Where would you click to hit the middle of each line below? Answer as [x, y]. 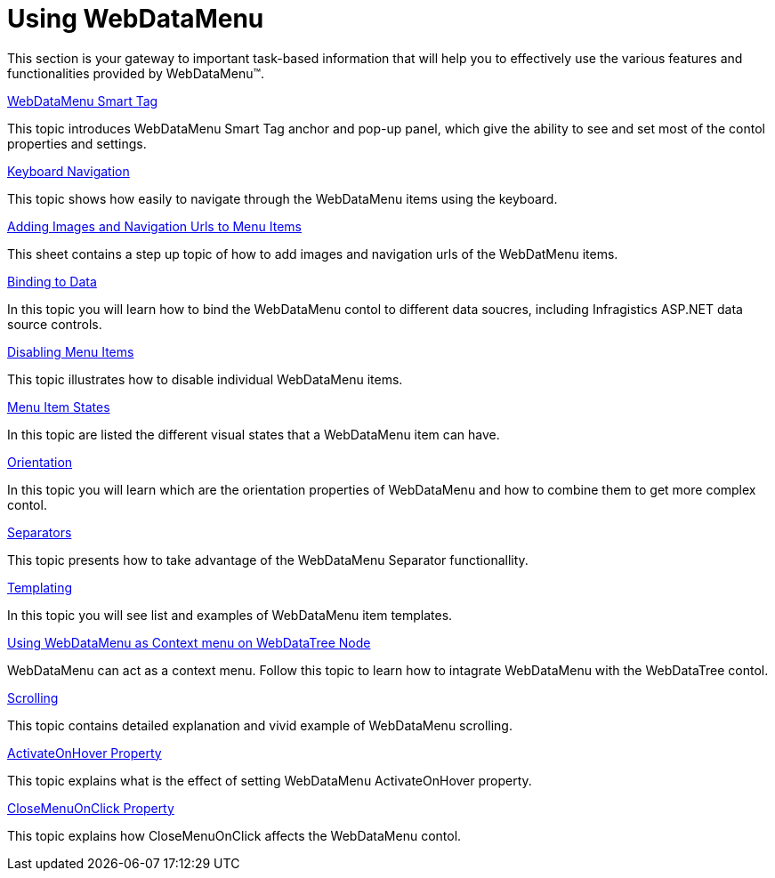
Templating [40, 587]
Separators [40, 532]
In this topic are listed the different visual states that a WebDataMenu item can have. [254, 434]
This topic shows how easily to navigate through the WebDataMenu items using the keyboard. [283, 198]
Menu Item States [59, 407]
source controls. [55, 324]
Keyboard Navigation [69, 171]
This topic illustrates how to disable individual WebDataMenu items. [205, 379]
